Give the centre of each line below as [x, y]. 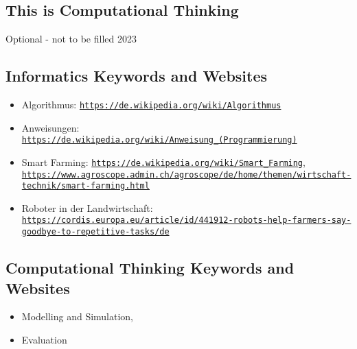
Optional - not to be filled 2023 [71, 39]
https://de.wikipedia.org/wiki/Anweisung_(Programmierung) [159, 140]
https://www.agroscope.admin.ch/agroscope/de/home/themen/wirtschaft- [186, 174]
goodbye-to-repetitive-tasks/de [95, 232]
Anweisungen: [50, 127]
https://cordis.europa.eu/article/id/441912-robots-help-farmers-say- [186, 220]
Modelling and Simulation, [78, 316]
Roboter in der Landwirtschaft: [87, 207]
